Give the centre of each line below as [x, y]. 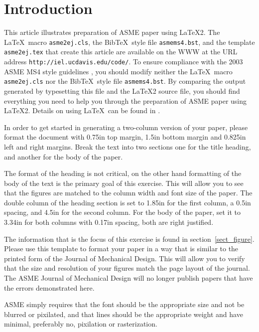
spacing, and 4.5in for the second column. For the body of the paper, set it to [123, 212]
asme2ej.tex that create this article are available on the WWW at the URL [121, 52]
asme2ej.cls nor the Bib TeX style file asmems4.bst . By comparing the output [125, 81]
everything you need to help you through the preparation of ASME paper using [126, 100]
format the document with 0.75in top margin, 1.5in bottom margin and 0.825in [125, 137]
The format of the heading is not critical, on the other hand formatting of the [123, 173]
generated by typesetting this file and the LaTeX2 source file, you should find [122, 90]
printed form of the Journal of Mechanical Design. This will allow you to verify [125, 258]
